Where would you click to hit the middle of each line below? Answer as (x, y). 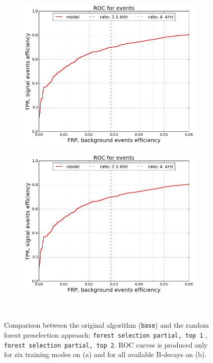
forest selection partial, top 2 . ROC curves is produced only (106, 344)
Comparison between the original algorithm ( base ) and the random (106, 325)
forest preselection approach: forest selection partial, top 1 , (106, 335)
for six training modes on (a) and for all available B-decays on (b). (105, 354)
